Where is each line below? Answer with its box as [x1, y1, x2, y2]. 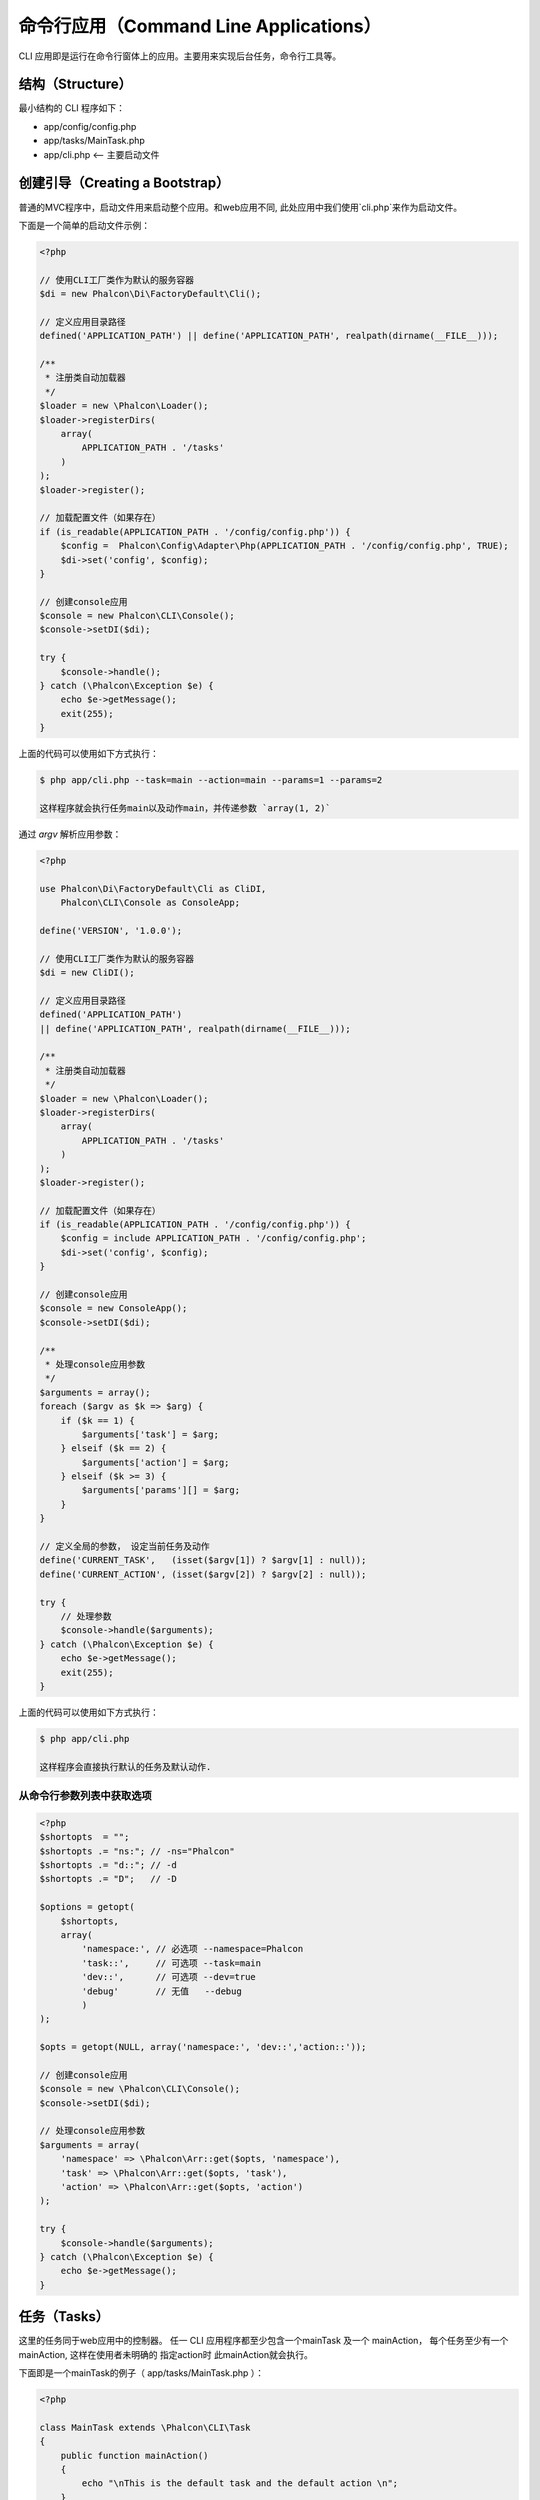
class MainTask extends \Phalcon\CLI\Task [39, 2421, 251, 2433]
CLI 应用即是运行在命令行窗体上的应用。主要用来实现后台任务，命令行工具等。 [18, 50, 342, 62]
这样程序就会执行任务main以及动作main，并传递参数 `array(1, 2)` [39, 802, 332, 814]
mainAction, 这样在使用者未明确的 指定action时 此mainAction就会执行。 [18, 2348, 314, 2360]
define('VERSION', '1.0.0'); [39, 925, 183, 936]
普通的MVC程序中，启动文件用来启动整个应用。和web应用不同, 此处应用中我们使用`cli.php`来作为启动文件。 [18, 201, 463, 213]
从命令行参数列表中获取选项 [18, 1789, 152, 1803]
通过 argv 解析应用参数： [18, 828, 122, 840]
